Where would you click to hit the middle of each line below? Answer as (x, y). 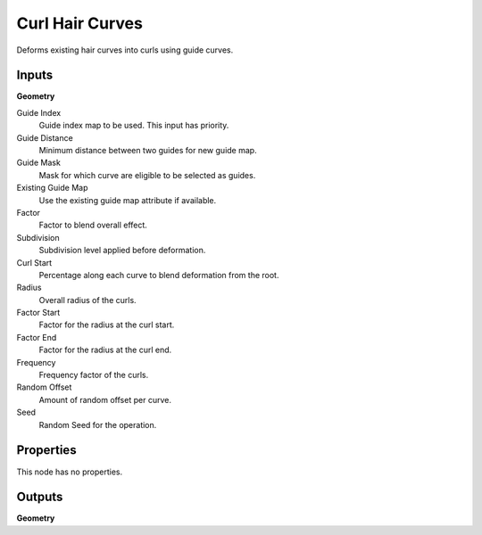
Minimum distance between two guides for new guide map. (148, 151)
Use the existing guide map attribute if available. (128, 200)
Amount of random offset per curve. (105, 399)
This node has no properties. (70, 472)
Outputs (40, 497)
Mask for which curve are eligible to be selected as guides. (147, 175)
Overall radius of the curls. (88, 300)
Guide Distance (45, 137)
